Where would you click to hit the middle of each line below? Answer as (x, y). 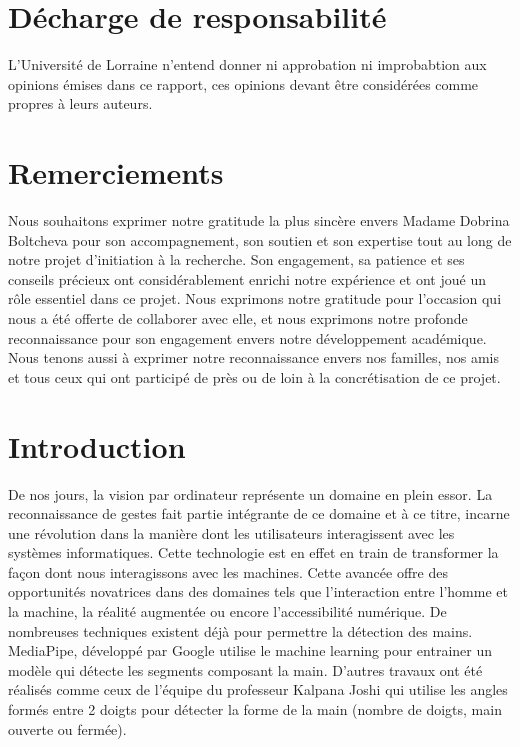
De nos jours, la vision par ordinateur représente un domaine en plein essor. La (250, 493)
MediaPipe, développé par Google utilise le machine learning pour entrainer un (250, 650)
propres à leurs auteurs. (80, 103)
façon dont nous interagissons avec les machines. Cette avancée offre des (228, 571)
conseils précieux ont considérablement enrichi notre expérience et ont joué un (247, 278)
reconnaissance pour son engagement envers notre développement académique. (247, 337)
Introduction (97, 445)
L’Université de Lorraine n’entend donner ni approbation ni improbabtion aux (247, 64)
